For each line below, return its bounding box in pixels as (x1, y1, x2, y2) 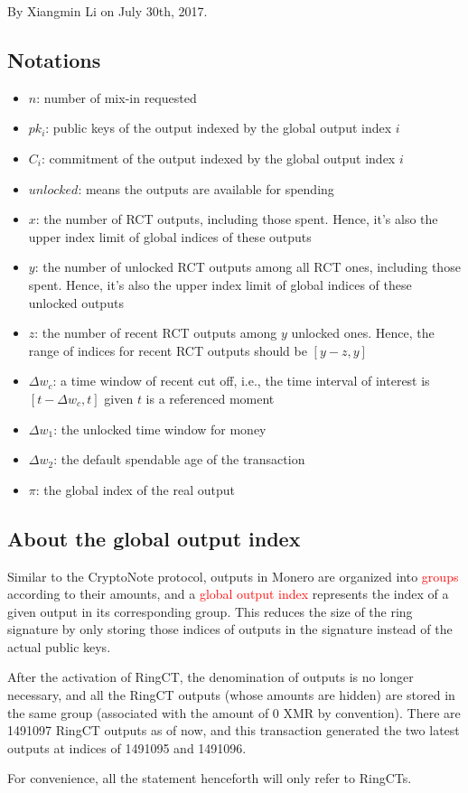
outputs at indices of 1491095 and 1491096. (7, 738, 247, 757)
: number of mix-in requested (36, 88, 197, 107)
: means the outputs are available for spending (78, 179, 334, 198)
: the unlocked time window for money (53, 419, 267, 438)
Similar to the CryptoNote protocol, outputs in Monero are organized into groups (7, 566, 459, 585)
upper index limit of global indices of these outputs (28, 227, 312, 246)
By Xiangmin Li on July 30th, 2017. (7, 2, 208, 20)
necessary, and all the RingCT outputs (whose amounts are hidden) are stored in (7, 686, 455, 704)
